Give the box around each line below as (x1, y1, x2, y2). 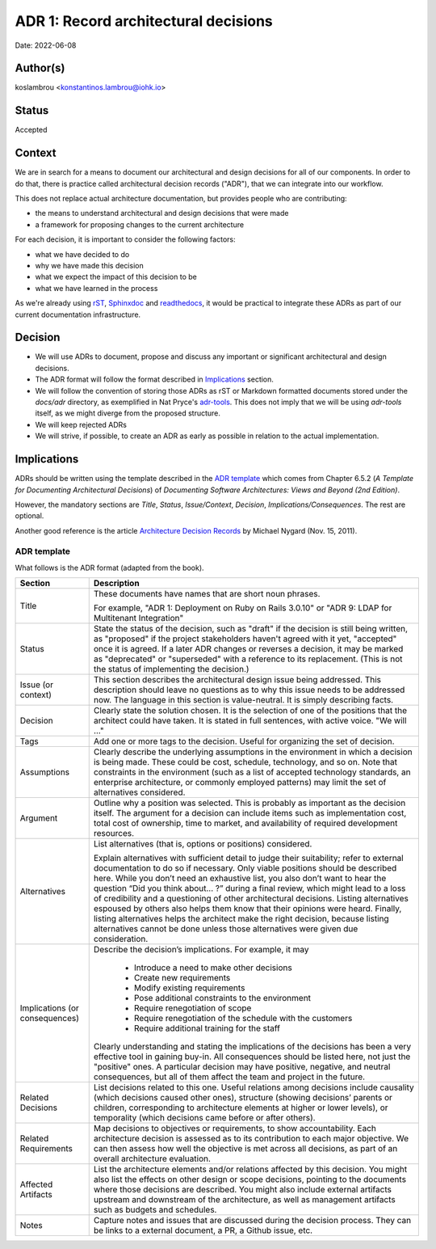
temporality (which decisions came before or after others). (93, 1112, 316, 1124)
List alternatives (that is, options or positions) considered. (93, 838, 312, 850)
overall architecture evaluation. (93, 1153, 212, 1164)
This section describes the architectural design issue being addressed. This (93, 674, 381, 686)
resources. (93, 828, 135, 839)
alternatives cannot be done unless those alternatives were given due (93, 923, 358, 935)
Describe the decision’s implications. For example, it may (93, 944, 309, 956)
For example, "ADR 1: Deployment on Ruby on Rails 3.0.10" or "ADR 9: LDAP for (93, 602, 392, 614)
